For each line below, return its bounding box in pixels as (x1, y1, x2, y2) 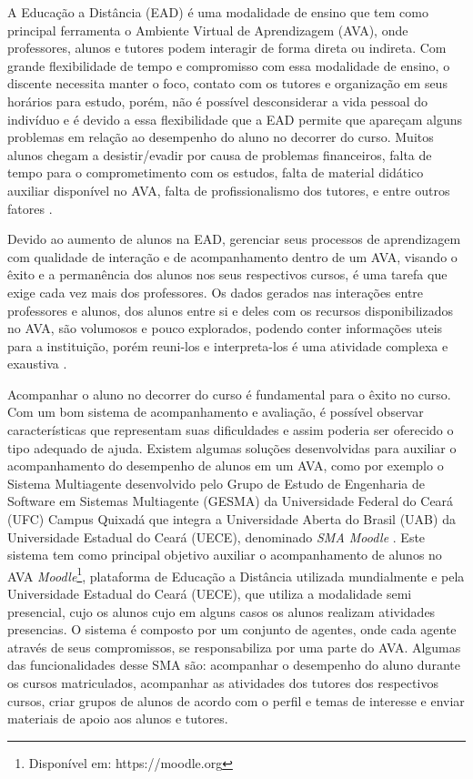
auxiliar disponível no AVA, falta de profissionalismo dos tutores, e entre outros (7, 180, 450, 199)
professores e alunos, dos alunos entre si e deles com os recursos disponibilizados (7, 300, 453, 319)
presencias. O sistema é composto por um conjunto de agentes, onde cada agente (7, 620, 457, 639)
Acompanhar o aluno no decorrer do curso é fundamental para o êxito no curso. (7, 384, 451, 403)
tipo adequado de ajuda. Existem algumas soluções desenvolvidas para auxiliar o (7, 438, 457, 457)
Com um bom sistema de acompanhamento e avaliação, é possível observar (7, 402, 424, 421)
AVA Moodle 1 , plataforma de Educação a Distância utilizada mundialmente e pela (7, 563, 465, 585)
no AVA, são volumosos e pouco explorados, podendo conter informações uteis (7, 319, 443, 338)
